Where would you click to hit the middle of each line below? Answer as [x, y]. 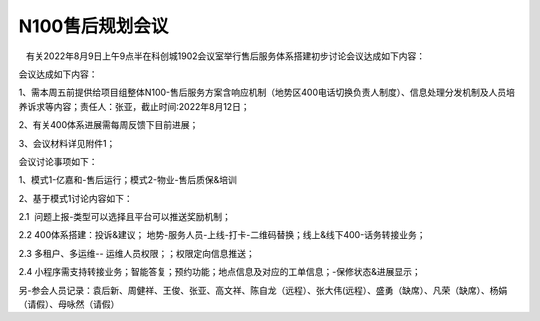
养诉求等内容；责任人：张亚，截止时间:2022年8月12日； [134, 106]
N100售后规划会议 [93, 26]
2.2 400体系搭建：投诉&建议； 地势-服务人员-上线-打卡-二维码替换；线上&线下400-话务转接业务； [222, 235]
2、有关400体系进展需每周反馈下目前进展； [108, 125]
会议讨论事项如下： [58, 161]
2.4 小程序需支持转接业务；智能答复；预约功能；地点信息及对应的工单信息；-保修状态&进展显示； [220, 272]
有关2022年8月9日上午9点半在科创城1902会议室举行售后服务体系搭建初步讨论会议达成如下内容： [225, 56]
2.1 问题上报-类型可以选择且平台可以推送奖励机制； [125, 217]
